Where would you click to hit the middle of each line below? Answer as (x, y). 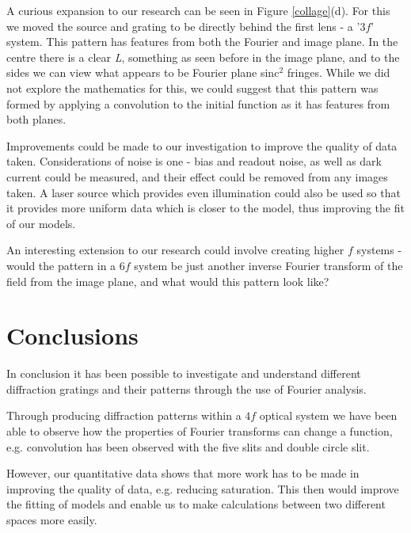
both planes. (36, 119)
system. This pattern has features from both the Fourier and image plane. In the (202, 42)
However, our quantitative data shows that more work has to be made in (183, 473)
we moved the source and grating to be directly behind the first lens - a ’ (183, 26)
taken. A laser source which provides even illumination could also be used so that (204, 192)
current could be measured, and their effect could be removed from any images (197, 176)
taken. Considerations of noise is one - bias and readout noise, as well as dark (194, 161)
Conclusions (72, 335)
